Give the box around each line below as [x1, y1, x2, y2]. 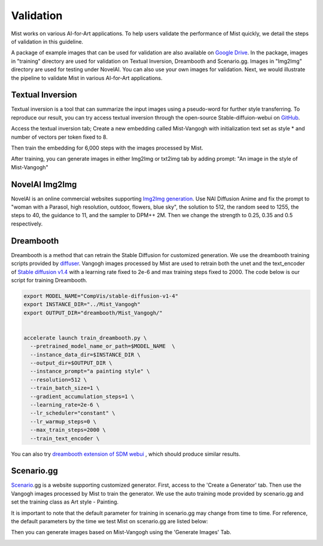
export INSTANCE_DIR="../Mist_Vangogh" [23, 301, 141, 308]
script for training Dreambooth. [11, 276, 88, 283]
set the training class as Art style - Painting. [11, 498, 119, 505]
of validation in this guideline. [11, 38, 84, 45]
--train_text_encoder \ [30, 435, 100, 442]
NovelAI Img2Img [11, 179, 77, 190]
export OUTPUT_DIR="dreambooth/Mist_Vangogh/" [23, 309, 163, 316]
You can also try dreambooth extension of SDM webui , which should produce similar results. [11, 450, 240, 457]
